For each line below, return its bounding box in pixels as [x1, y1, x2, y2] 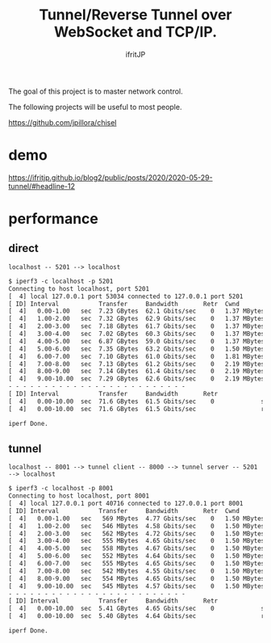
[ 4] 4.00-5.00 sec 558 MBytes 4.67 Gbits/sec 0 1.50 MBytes [8, 544, 265, 553]
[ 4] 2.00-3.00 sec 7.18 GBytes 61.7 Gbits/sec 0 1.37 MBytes [8, 322, 265, 330]
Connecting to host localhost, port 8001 [8, 492, 150, 500]
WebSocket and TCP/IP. [53, 23, 218, 41]
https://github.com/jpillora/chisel [8, 117, 117, 127]
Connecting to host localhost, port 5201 [8, 284, 150, 292]
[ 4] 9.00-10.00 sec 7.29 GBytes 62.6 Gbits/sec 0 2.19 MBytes [8, 375, 265, 383]
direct [8, 242, 39, 255]
